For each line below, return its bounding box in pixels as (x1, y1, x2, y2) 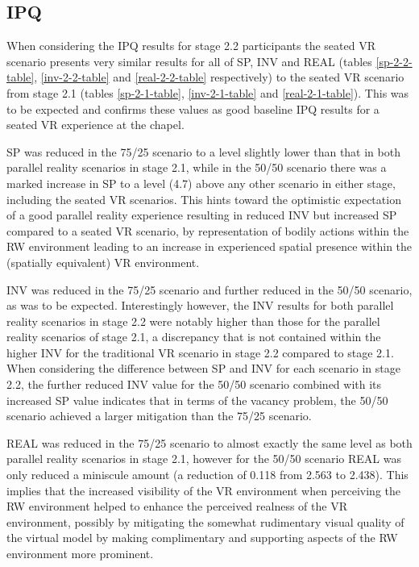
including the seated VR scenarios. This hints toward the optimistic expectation (6, 190, 401, 207)
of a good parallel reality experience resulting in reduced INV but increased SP (6, 206, 397, 223)
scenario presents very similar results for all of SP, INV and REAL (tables (6, 52, 372, 69)
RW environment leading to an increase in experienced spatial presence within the (6, 238, 413, 255)
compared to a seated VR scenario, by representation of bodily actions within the (6, 222, 409, 239)
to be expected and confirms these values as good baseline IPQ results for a (6, 100, 380, 117)
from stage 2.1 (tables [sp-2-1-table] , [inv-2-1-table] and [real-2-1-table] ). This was (6, 84, 409, 101)
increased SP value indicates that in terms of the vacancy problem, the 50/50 (6, 391, 388, 408)
